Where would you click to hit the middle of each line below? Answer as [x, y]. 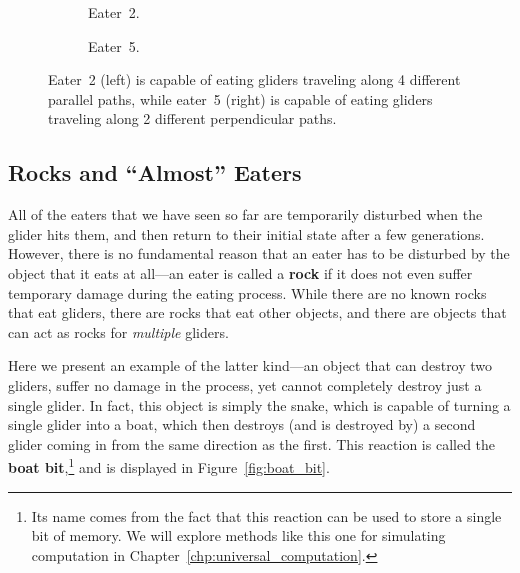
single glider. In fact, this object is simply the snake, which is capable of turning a [259, 404]
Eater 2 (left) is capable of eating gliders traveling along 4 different [254, 79]
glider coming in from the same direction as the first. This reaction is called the [252, 443]
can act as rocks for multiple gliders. [118, 331]
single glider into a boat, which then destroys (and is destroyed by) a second [242, 424]
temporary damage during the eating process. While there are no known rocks [247, 292]
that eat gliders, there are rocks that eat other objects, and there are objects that [257, 312]
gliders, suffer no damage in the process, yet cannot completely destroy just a [245, 384]
